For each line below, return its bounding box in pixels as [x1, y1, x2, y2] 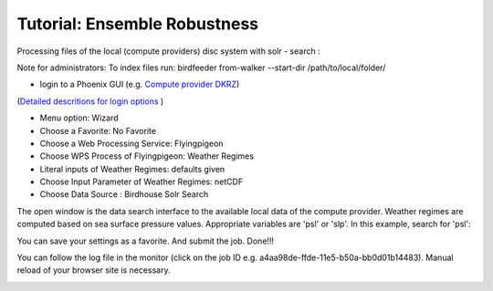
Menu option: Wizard [39, 112, 119, 123]
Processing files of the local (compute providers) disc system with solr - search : [16, 46, 320, 57]
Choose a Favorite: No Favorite [39, 125, 157, 136]
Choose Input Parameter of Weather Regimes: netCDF [39, 176, 244, 187]
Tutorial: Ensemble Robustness [16, 14, 259, 34]
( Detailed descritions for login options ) [16, 96, 164, 107]
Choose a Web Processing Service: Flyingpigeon [39, 138, 224, 149]
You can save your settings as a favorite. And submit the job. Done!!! [16, 235, 274, 246]
